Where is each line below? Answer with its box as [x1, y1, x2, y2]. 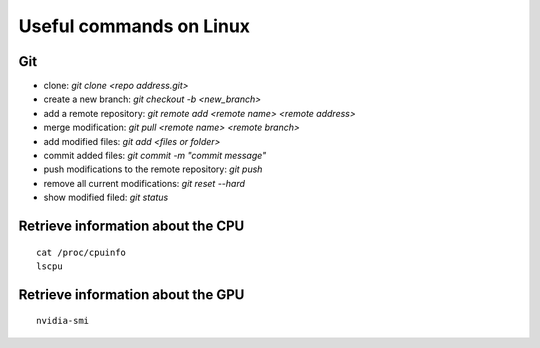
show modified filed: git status [43, 191, 169, 204]
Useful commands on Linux [18, 15, 250, 37]
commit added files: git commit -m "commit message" [43, 150, 267, 162]
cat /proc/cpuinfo [36, 246, 127, 258]
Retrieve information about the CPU [18, 218, 245, 234]
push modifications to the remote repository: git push [43, 163, 263, 175]
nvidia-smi [36, 315, 90, 327]
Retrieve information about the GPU [18, 286, 245, 303]
